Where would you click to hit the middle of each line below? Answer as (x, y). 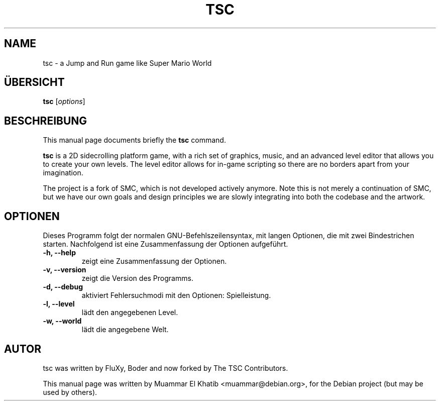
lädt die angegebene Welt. (125, 330)
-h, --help (59, 253)
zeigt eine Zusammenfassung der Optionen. (154, 261)
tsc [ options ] (64, 102)
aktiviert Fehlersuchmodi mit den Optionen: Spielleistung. (176, 295)
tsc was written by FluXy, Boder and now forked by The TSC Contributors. (166, 368)
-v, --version (65, 270)
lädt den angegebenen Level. (130, 313)
